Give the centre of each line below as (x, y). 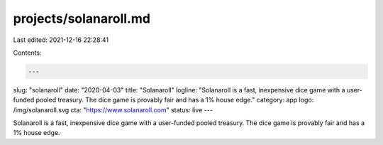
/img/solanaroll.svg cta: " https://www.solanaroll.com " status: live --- (113, 109)
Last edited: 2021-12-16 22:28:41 (61, 40)
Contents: (27, 53)
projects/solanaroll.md (82, 18)
